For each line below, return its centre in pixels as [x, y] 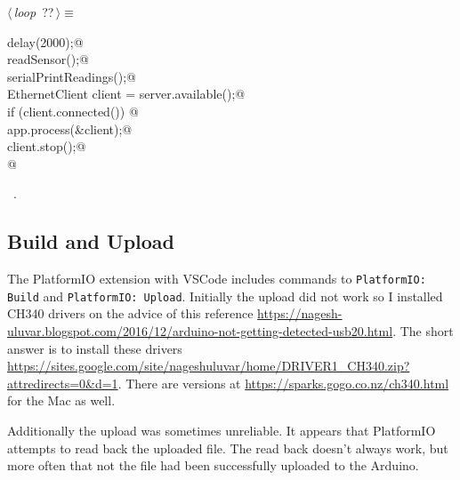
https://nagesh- [300, 313]
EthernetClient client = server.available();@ [126, 94]
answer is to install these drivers [95, 348]
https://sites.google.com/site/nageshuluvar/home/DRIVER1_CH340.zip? [209, 366]
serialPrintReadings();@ [72, 76]
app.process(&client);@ [70, 128]
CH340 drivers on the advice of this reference [130, 313]
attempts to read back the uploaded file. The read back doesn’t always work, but [228, 448]
